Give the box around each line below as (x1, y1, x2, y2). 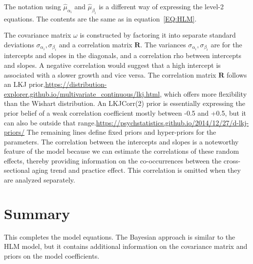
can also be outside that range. (4, 117, 96, 127)
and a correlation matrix (59, 39, 132, 49)
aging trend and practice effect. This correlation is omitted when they (32, 165, 241, 175)
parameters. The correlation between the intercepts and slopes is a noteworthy (4, 136, 239, 146)
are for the (211, 39, 242, 49)
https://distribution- (45, 79, 107, 89)
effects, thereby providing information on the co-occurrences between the (4, 155, 222, 165)
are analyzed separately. (4, 175, 75, 185)
